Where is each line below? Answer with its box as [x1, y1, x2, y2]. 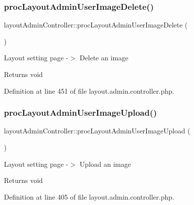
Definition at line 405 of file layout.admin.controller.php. [4, 191, 174, 202]
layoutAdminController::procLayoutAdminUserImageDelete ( [4, 20, 188, 30]
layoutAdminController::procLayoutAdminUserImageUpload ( [4, 126, 191, 136]
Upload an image [79, 158, 131, 169]
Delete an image [79, 52, 129, 63]
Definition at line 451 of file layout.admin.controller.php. [4, 85, 174, 96]
